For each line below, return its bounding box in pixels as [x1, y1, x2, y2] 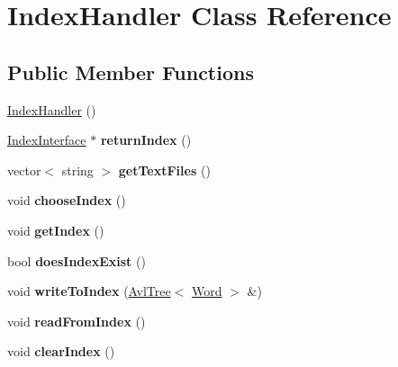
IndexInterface [7, 130, 86, 149]
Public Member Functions [7, 58, 254, 85]
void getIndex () [7, 220, 104, 239]
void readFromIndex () [7, 311, 146, 330]
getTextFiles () [118, 160, 211, 179]
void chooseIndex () [7, 191, 126, 210]
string [61, 160, 94, 179]
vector [7, 160, 41, 179]
